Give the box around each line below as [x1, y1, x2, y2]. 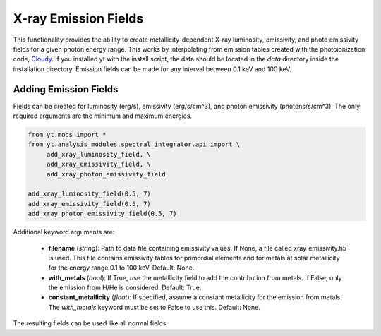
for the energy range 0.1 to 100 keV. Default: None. [48, 263, 195, 272]
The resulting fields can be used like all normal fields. [13, 319, 169, 328]
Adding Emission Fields [13, 83, 119, 95]
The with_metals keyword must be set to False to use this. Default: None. [48, 303, 261, 311]
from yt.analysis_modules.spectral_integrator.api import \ [28, 140, 241, 148]
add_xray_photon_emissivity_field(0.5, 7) [28, 210, 177, 218]
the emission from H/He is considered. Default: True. [48, 283, 202, 292]
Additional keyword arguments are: [13, 228, 115, 236]
